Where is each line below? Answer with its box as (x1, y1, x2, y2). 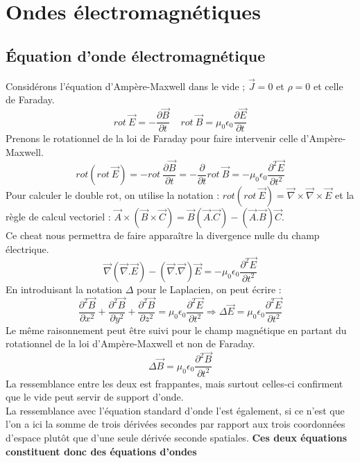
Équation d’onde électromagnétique (6, 44, 266, 66)
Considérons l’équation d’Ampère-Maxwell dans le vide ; (6, 78, 246, 93)
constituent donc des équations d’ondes (6, 444, 197, 458)
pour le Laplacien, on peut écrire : (136, 282, 282, 297)
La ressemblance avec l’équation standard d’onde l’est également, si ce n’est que (6, 403, 345, 417)
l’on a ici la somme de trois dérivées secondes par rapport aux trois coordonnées (6, 417, 345, 431)
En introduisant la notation (6, 282, 122, 297)
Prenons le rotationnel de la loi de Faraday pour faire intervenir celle (6, 131, 298, 146)
